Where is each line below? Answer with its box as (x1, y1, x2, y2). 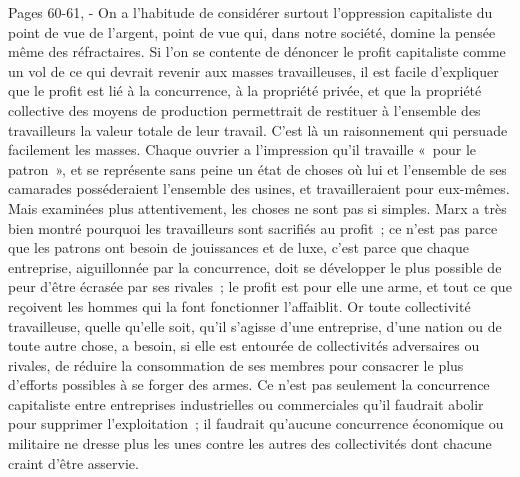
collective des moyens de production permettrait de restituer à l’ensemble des (8, 99, 481, 120)
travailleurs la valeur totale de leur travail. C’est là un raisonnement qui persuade (8, 119, 508, 140)
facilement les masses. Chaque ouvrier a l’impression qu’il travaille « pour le (8, 139, 477, 160)
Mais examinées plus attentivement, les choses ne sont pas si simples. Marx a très (8, 197, 507, 218)
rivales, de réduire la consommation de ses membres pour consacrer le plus (8, 354, 464, 375)
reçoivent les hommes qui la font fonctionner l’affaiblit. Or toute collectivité (8, 295, 471, 316)
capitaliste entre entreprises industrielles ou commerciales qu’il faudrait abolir (8, 393, 484, 414)
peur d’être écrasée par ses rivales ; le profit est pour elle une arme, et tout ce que (8, 276, 512, 297)
